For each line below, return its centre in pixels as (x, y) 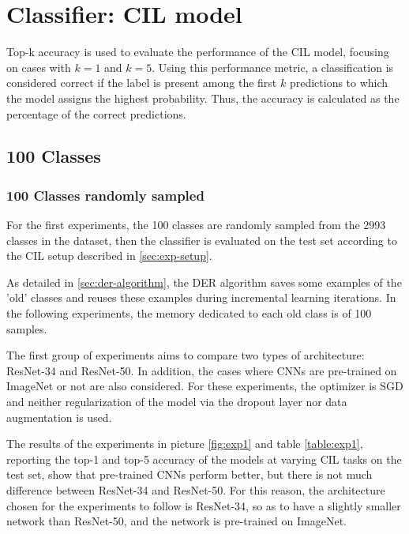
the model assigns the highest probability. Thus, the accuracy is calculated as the (203, 98)
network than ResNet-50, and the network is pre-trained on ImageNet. (176, 521)
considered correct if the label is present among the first (142, 83)
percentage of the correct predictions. (96, 113)
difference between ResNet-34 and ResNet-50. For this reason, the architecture (196, 490)
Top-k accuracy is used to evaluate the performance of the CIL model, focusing (198, 52)
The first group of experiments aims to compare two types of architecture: (186, 355)
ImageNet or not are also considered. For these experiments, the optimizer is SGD (205, 386)
